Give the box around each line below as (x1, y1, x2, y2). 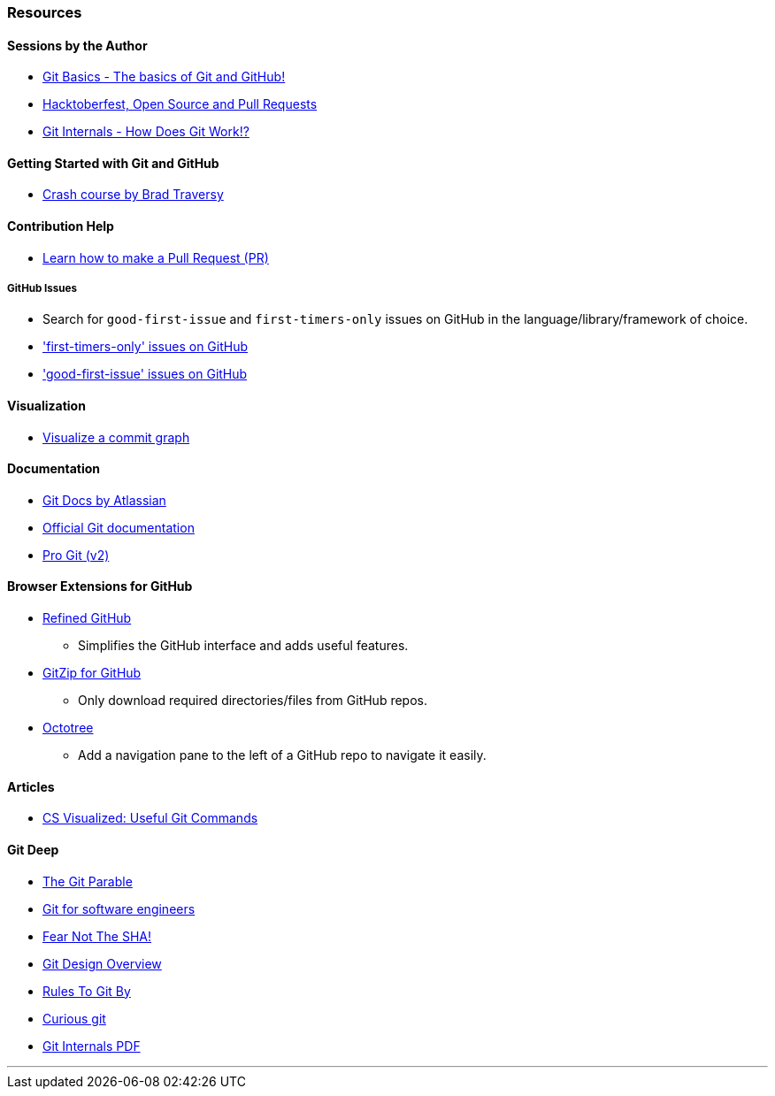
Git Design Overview (42, 955, 162, 971)
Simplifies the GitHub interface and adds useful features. (78, 638, 409, 654)
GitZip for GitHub (42, 665, 142, 681)
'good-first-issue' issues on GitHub (42, 366, 248, 382)
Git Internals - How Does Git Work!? (42, 124, 249, 140)
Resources (7, 4, 82, 21)
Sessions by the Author (7, 37, 148, 53)
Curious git (42, 1010, 106, 1026)
